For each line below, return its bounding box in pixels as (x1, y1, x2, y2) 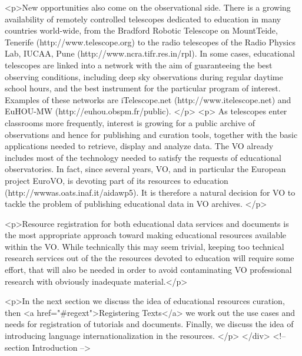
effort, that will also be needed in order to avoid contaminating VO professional (5, 263, 292, 276)
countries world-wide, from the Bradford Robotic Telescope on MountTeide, (5, 24, 278, 37)
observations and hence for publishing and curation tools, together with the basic (5, 128, 298, 140)
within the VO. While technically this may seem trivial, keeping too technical (5, 240, 284, 252)
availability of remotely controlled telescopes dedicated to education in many (5, 12, 281, 25)
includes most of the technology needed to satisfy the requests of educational (5, 151, 281, 163)
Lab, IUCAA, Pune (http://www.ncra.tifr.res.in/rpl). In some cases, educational (5, 47, 295, 60)
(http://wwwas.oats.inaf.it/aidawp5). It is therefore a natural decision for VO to (5, 186, 296, 198)
